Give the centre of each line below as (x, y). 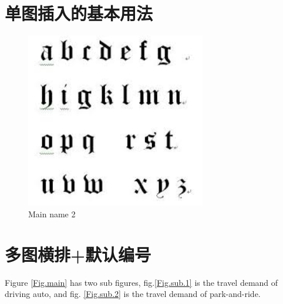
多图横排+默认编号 (78, 254)
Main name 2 (52, 214)
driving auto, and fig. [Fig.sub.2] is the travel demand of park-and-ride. (133, 294)
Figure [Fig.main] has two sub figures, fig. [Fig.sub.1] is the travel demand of (141, 282)
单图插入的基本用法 (79, 13)
